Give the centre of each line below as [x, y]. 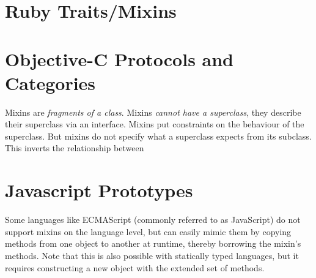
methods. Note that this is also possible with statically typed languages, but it [152, 255]
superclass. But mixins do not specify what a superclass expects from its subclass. [158, 136]
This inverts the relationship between [75, 148]
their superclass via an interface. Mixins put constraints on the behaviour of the [155, 124]
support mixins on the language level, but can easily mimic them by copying [148, 231]
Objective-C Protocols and [119, 58]
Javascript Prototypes [99, 190]
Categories [50, 82]
